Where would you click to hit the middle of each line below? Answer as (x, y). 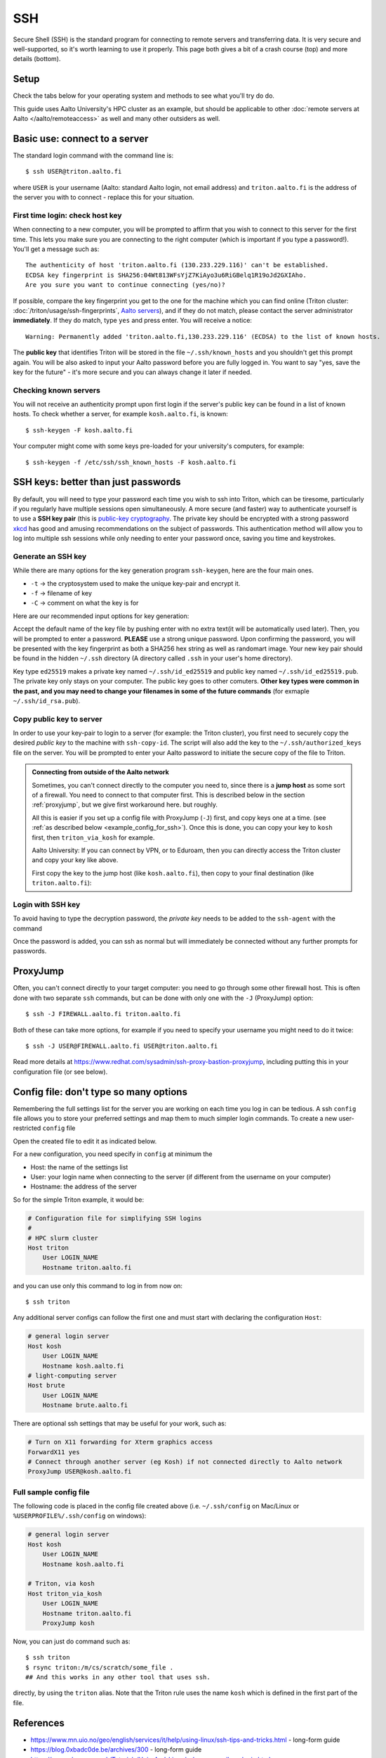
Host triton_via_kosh (65, 1593)
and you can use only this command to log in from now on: (98, 1285)
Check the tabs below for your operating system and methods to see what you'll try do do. (144, 96)
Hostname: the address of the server (84, 1187)
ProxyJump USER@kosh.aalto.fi (80, 1472)
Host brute (46, 1386)
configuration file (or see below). (60, 1072)
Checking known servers (57, 390)
